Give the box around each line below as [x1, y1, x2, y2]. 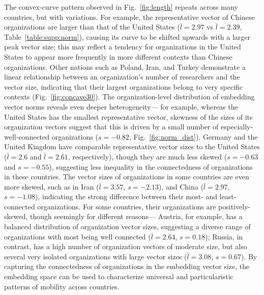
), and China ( [158, 181, 203, 192]
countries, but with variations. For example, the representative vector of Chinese [4, 11, 255, 22]
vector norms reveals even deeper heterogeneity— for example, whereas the [4, 101, 238, 112]
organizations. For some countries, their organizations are [37, 201, 216, 211]
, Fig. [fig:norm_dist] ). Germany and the [129, 131, 258, 142]
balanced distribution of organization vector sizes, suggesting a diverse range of [4, 221, 251, 232]
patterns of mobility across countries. [4, 281, 120, 291]
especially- [221, 121, 253, 132]
